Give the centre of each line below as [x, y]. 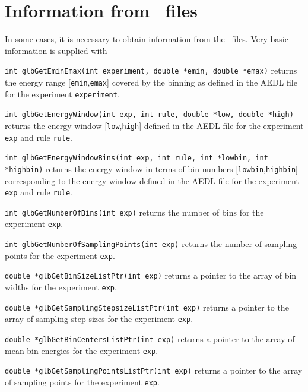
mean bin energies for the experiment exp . [82, 350]
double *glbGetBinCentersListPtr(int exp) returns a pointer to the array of [150, 339]
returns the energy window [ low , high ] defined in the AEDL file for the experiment [154, 125]
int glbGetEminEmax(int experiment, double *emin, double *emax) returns [151, 70]
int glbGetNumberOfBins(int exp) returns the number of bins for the [134, 212]
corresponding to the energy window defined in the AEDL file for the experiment [152, 180]
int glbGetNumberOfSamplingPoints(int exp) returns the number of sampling [151, 244]
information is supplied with [56, 50]
